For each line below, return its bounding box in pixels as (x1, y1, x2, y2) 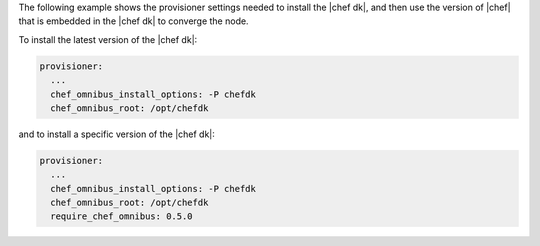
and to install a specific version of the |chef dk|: (18, 128, 215, 140)
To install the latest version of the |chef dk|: (18, 33, 198, 45)
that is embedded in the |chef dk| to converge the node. (18, 15, 249, 27)
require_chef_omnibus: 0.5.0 (50, 211, 194, 222)
